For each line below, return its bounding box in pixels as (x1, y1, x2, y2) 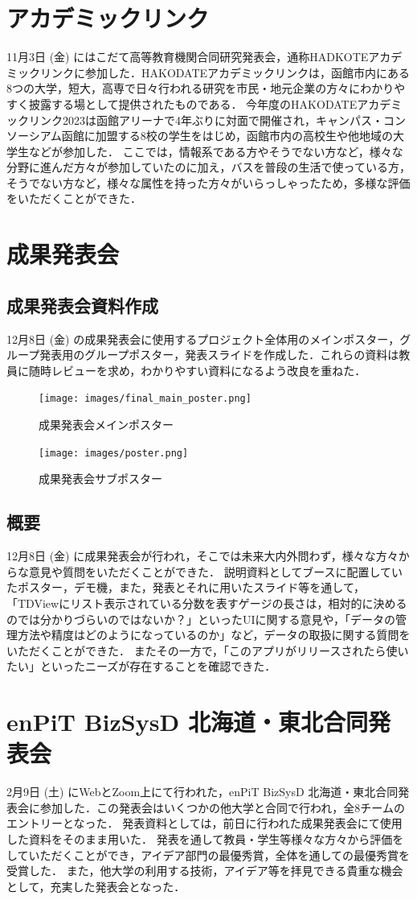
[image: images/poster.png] (39, 447, 189, 459)
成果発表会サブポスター (39, 470, 162, 487)
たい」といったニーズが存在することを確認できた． (6, 658, 276, 675)
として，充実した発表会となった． (6, 877, 186, 894)
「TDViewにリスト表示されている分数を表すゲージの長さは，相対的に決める (6, 594, 407, 611)
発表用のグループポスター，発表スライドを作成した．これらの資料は (39, 346, 399, 363)
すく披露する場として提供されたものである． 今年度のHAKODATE (6, 95, 358, 112)
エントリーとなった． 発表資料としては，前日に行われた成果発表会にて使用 (6, 815, 403, 832)
